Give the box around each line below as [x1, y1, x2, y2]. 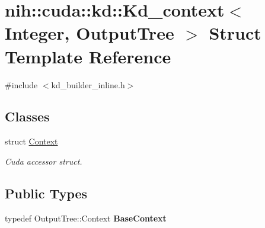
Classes [5, 107, 50, 126]
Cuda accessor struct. [5, 155, 82, 167]
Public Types [5, 184, 88, 202]
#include [5, 78, 38, 91]
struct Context [5, 135, 58, 147]
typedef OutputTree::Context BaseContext [5, 211, 167, 224]
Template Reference [5, 44, 171, 68]
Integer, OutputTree [5, 21, 174, 45]
